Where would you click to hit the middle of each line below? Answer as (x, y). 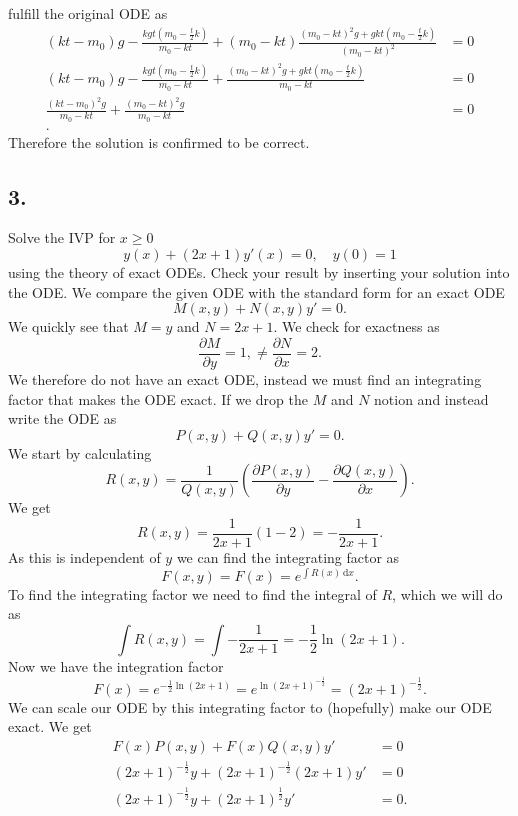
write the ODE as (62, 418)
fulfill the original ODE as (88, 13)
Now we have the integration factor (116, 665)
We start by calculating (80, 452)
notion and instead (431, 398)
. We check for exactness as (356, 326)
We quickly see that (68, 326)
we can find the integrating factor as (288, 556)
